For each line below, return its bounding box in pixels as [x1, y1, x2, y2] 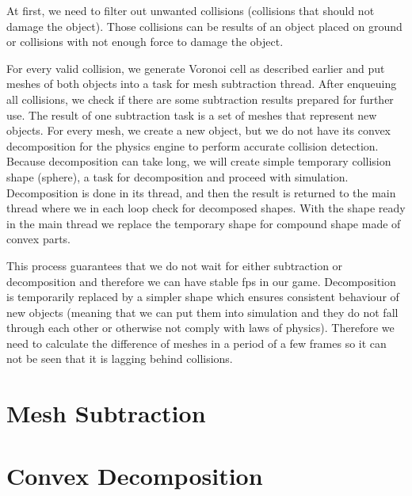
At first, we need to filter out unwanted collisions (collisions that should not [6, 2, 375, 18]
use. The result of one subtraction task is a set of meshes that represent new [6, 106, 377, 123]
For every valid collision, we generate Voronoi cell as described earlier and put [6, 59, 385, 76]
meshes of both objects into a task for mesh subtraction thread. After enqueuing [6, 75, 397, 92]
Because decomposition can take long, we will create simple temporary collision [6, 153, 391, 170]
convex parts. [6, 231, 71, 247]
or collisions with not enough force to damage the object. [6, 33, 284, 50]
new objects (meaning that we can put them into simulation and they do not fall [6, 303, 399, 320]
